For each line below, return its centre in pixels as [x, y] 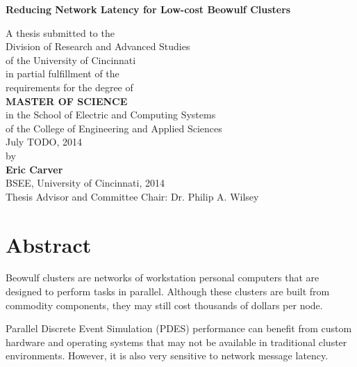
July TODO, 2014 [44, 142]
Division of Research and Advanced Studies [98, 46]
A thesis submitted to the [60, 32]
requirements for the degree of [69, 87]
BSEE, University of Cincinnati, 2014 [85, 183]
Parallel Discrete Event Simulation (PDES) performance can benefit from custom [179, 328]
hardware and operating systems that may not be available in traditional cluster [176, 342]
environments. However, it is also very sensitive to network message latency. [167, 356]
